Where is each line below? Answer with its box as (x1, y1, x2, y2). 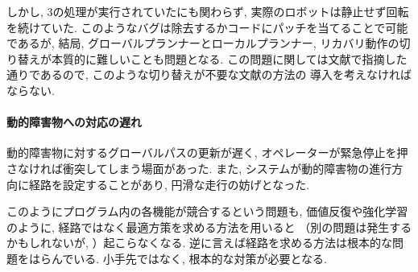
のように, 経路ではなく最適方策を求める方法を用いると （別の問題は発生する (6, 218, 412, 235)
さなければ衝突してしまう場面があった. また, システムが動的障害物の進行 (6, 159, 392, 176)
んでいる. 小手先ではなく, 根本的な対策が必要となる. (51, 249, 327, 266)
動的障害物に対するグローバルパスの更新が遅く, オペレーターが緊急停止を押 (6, 144, 408, 161)
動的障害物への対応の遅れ (6, 113, 142, 130)
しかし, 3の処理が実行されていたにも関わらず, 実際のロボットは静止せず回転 (6, 3, 409, 19)
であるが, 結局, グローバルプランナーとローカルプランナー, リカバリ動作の (6, 35, 399, 52)
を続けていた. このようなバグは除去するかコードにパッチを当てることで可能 (6, 19, 408, 35)
